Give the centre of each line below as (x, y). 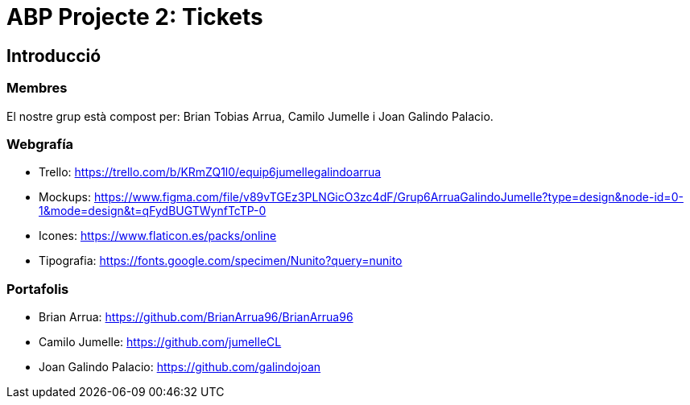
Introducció (54, 56)
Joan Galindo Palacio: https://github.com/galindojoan (180, 367)
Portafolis (38, 289)
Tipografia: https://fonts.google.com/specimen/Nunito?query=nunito (221, 261)
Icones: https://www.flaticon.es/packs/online (158, 236)
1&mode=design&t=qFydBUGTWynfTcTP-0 (153, 211)
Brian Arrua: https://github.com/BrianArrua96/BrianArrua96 (196, 317)
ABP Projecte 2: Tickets (135, 17)
